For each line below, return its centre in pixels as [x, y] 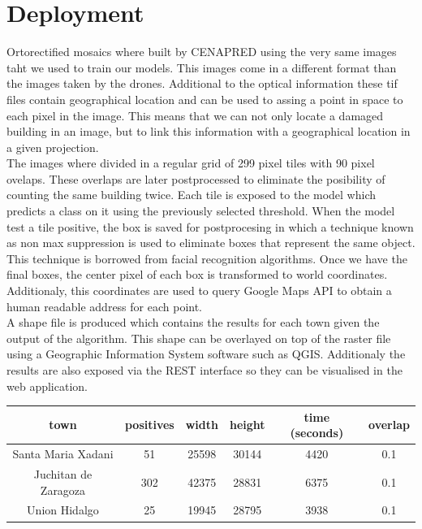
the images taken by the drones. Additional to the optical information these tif [202, 83]
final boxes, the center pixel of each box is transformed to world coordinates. [197, 274]
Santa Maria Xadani [63, 454]
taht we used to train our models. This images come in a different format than [202, 67]
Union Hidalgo [63, 510]
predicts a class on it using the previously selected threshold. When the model [201, 211]
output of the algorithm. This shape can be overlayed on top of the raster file [199, 338]
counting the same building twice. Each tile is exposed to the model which [192, 195]
